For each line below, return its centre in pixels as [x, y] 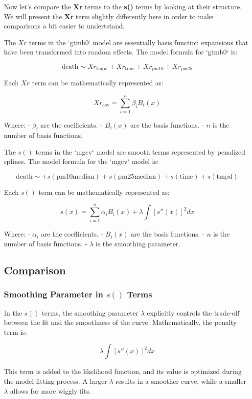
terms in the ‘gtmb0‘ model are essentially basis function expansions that [139, 42]
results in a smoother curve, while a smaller [181, 381]
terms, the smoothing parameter [90, 312]
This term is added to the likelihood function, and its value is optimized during [123, 371]
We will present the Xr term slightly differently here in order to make [109, 16]
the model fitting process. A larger [56, 381]
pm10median [75, 176]
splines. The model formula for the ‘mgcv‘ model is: [81, 161]
